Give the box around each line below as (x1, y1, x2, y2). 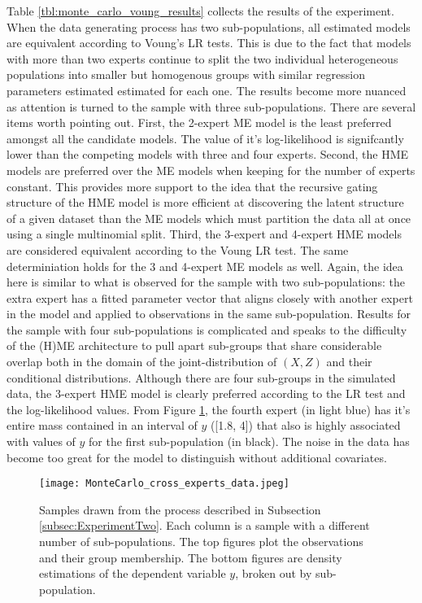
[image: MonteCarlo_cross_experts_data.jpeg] (39, 478, 289, 490)
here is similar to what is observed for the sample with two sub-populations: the (7, 273, 405, 291)
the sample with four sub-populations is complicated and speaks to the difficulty (7, 321, 407, 338)
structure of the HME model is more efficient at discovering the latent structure (7, 194, 404, 211)
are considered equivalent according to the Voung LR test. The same (7, 241, 349, 258)
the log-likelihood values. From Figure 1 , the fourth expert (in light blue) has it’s (7, 400, 411, 417)
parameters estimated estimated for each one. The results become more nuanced (7, 81, 407, 98)
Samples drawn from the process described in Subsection (39, 500, 321, 518)
